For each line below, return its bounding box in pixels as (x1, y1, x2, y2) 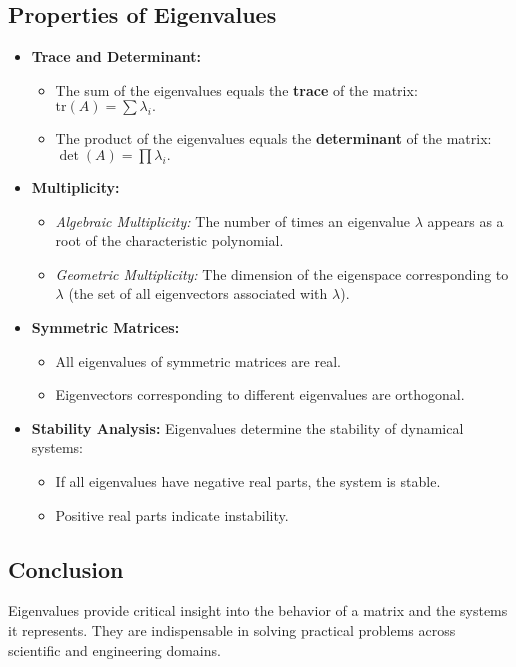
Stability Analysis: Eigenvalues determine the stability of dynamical (31, 417, 464, 438)
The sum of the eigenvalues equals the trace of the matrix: (55, 79, 418, 100)
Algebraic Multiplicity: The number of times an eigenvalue (55, 210, 411, 231)
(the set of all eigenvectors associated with (68, 283, 328, 304)
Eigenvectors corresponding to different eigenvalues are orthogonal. (55, 384, 465, 405)
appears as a (427, 210, 504, 231)
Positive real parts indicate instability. (55, 504, 289, 525)
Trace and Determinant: (31, 46, 201, 67)
